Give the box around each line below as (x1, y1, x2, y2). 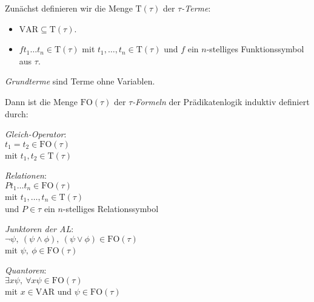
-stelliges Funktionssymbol (206, 43, 304, 55)
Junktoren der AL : (5, 222, 74, 235)
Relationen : (5, 169, 47, 182)
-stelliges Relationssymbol (62, 202, 159, 214)
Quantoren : (5, 264, 47, 276)
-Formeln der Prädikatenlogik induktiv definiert (132, 95, 310, 108)
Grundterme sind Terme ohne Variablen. (5, 75, 155, 88)
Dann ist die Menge (5, 95, 78, 108)
